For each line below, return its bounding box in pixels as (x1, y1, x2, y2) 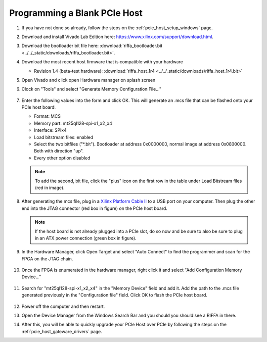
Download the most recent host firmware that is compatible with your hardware (21, 59, 183, 65)
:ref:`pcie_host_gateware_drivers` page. (21, 328, 102, 334)
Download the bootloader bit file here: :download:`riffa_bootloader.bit (21, 43, 163, 49)
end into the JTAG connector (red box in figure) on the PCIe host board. (21, 205, 168, 211)
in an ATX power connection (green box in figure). (35, 235, 137, 241)
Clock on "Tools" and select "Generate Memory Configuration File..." (21, 86, 162, 92)
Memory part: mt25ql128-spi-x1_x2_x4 (34, 120, 112, 126)
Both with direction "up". (34, 148, 84, 154)
